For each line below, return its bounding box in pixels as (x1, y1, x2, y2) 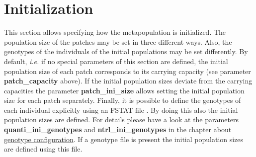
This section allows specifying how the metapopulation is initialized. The (4, 27, 226, 37)
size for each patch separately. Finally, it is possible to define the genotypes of (4, 95, 241, 105)
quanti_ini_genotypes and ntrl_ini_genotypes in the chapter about (4, 124, 232, 135)
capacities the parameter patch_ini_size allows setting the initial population (4, 85, 245, 95)
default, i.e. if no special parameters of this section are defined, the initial (4, 56, 228, 66)
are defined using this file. (4, 144, 83, 154)
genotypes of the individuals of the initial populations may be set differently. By (4, 46, 248, 57)
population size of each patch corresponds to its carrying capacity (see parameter (4, 66, 251, 76)
